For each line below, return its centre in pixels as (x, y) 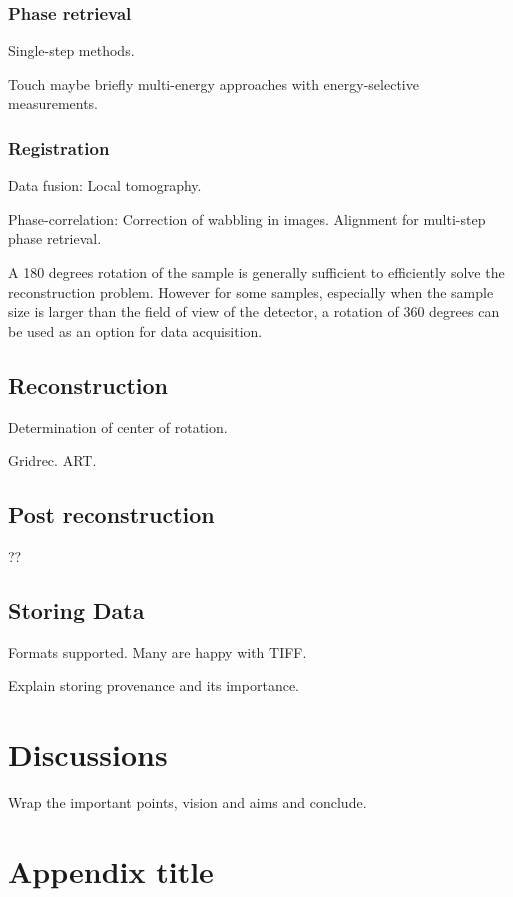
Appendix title (111, 870)
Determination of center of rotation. (118, 426)
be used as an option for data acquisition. (135, 330)
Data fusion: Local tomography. (105, 185)
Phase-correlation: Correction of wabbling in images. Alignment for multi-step (247, 218)
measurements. (53, 103)
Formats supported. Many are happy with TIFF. (157, 651)
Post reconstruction (111, 514)
